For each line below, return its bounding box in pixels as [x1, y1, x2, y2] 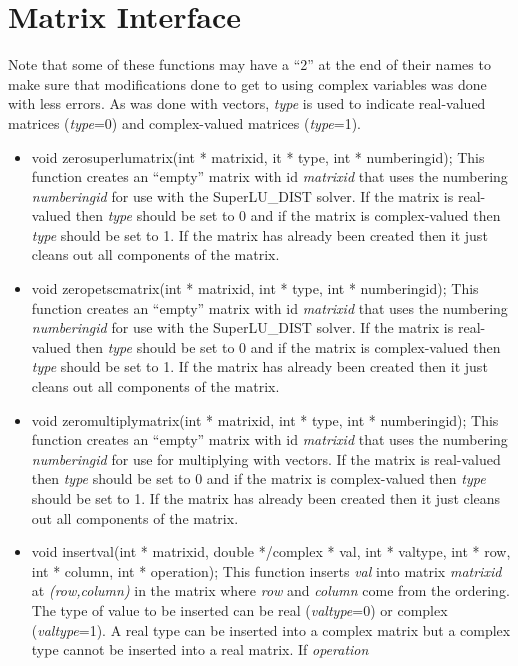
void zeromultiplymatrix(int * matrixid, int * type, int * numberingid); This [31, 409, 499, 430]
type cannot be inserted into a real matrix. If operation [31, 639, 369, 660]
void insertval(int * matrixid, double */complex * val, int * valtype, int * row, [31, 541, 511, 562]
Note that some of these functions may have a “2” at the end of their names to [8, 54, 491, 75]
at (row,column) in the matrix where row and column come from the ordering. [31, 580, 510, 601]
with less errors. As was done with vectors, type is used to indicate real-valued [8, 93, 486, 114]
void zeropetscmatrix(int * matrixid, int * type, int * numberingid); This [31, 278, 479, 299]
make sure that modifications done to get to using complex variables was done [8, 73, 487, 94]
